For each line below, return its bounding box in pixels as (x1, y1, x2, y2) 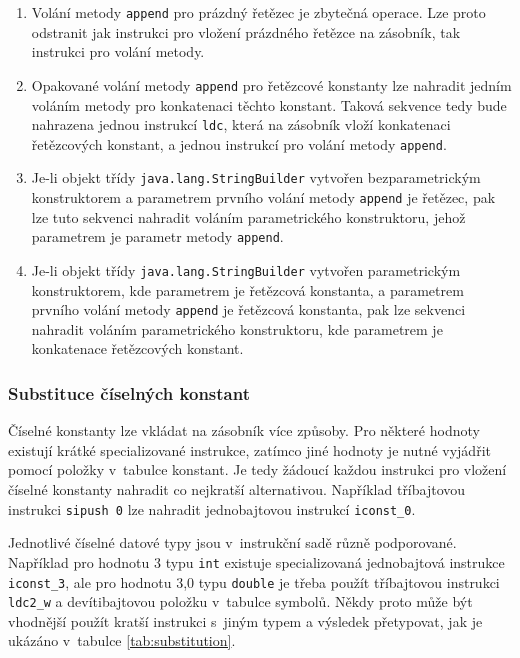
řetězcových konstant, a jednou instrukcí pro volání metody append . (31, 133, 447, 154)
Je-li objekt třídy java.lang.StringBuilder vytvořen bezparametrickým (31, 167, 481, 188)
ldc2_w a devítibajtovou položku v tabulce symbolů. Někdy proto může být (8, 591, 473, 612)
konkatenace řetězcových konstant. (31, 338, 244, 359)
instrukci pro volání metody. (31, 41, 205, 62)
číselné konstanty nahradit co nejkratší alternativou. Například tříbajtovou (8, 479, 466, 500)
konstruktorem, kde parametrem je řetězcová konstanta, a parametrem (31, 279, 464, 300)
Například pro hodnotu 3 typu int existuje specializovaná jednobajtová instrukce (8, 551, 505, 572)
